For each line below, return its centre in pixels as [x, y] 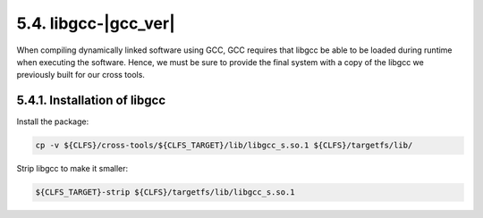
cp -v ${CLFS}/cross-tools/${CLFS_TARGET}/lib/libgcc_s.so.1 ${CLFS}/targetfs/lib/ [224, 146]
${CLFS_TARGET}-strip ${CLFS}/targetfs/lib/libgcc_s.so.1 [165, 193]
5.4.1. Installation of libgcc [91, 101]
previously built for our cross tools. [80, 75]
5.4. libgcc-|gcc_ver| [96, 23]
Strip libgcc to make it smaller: [72, 169]
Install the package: [53, 122]
